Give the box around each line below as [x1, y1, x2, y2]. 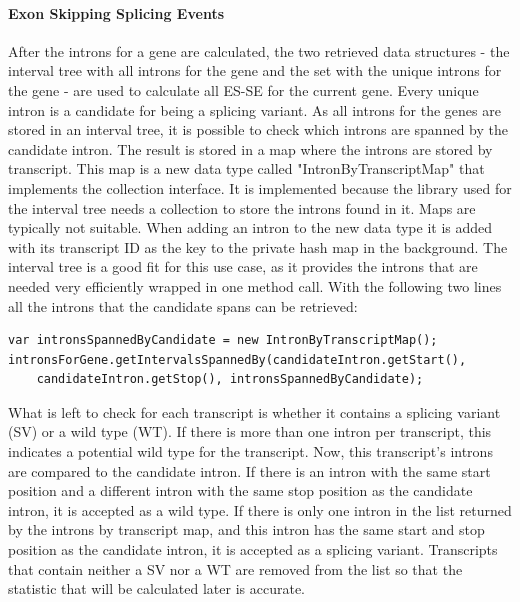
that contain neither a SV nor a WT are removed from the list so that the [8, 558, 463, 579]
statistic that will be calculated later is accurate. [8, 578, 306, 599]
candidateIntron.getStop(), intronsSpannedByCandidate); [36, 372, 424, 387]
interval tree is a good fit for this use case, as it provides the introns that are [8, 256, 478, 277]
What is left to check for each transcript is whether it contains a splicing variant [8, 401, 501, 422]
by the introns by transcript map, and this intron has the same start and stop [8, 519, 485, 540]
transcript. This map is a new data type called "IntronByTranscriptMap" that [8, 158, 485, 179]
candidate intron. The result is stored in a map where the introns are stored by [8, 138, 493, 159]
